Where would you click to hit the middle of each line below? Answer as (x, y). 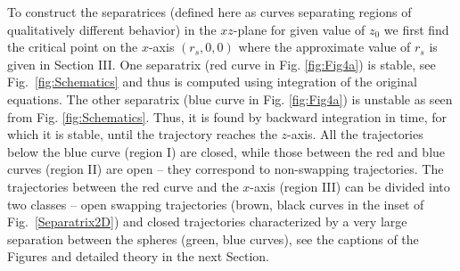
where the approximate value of (324, 47)
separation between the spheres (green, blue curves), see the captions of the (213, 238)
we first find (416, 29)
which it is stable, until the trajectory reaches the (142, 134)
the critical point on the (73, 47)
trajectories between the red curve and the (123, 186)
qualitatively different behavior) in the (112, 29)
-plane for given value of (299, 29)
